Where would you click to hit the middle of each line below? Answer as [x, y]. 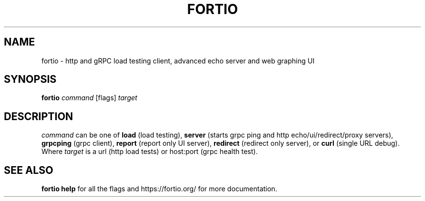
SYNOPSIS [30, 79]
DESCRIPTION [39, 116]
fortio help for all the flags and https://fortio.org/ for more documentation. [159, 189]
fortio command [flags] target [89, 98]
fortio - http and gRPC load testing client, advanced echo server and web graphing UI [178, 61]
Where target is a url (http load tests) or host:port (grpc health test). [150, 152]
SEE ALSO [29, 170]
